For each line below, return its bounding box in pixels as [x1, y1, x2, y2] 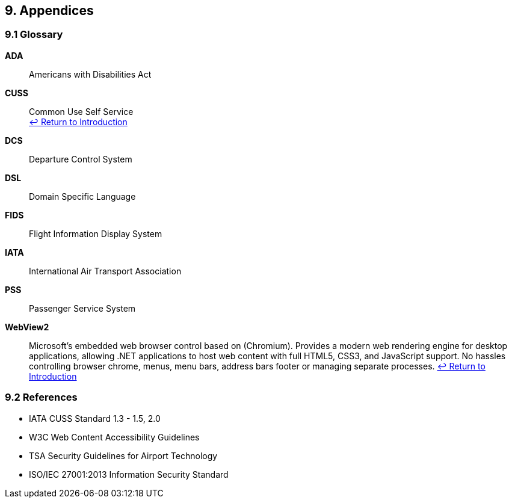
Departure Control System [29, 153, 132, 164]
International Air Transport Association [29, 265, 182, 276]
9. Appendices [5, 3, 94, 18]
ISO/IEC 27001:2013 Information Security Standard [29, 469, 229, 480]
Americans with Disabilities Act [29, 69, 152, 79]
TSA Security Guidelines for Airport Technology [29, 450, 218, 461]
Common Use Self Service [29, 106, 134, 117]
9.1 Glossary [5, 28, 63, 41]
